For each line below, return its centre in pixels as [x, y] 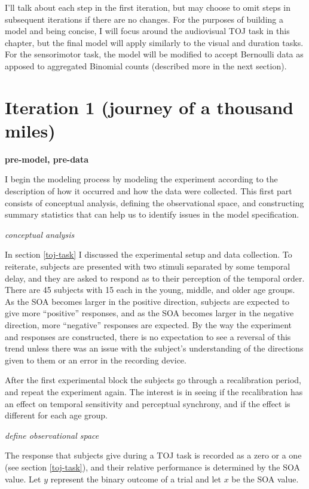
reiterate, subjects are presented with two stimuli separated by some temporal [148, 266]
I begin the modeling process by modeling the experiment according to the [141, 179]
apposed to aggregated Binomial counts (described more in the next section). [146, 65]
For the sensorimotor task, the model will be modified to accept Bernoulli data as [154, 54]
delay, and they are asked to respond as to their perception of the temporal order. [155, 278]
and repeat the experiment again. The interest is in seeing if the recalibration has [154, 391]
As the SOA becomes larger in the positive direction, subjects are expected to [147, 301]
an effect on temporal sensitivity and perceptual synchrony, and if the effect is [148, 403]
